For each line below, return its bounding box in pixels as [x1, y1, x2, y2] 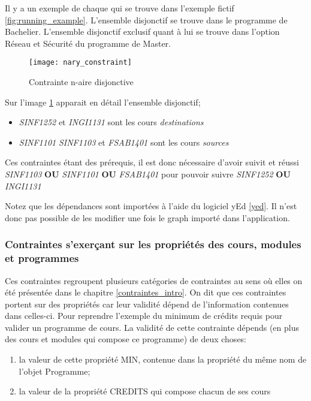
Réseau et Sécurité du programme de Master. [5, 37, 171, 49]
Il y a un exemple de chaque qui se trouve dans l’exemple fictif [5, 2, 234, 14]
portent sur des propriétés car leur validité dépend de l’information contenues [5, 297, 289, 310]
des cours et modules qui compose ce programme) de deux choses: [5, 333, 247, 345]
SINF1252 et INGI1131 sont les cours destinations [19, 116, 204, 128]
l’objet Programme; [19, 364, 90, 377]
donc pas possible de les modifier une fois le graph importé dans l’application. [5, 211, 290, 224]
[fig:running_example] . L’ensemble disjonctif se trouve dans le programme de [5, 13, 288, 26]
